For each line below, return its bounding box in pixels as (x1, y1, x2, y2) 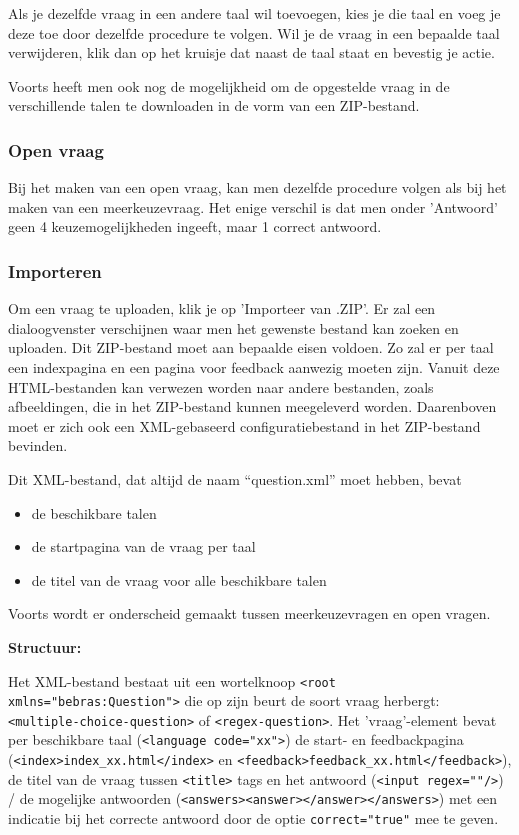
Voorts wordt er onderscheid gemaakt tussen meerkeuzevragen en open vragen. (8, 603, 491, 624)
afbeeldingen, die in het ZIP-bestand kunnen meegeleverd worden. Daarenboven (8, 396, 497, 417)
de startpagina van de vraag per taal (31, 536, 256, 557)
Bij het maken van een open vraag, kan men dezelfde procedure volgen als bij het (8, 177, 507, 198)
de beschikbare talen (31, 502, 157, 523)
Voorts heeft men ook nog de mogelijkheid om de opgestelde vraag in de (8, 75, 450, 96)
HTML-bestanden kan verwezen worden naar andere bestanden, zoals (8, 376, 434, 397)
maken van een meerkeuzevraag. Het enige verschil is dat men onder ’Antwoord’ (8, 196, 498, 217)
